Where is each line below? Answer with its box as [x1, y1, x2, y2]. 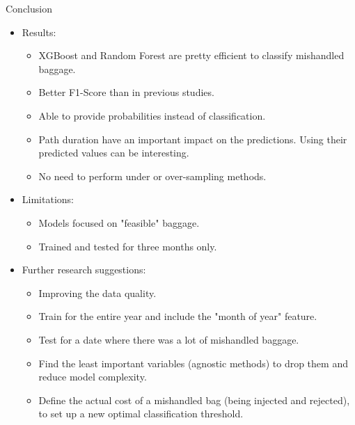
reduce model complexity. [38, 369, 147, 384]
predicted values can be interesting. [38, 145, 189, 160]
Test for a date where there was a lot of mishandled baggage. [38, 332, 299, 346]
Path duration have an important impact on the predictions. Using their [38, 131, 347, 146]
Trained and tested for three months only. [38, 239, 217, 253]
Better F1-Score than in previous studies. [38, 85, 214, 99]
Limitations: [22, 192, 74, 207]
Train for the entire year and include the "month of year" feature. [38, 309, 317, 323]
